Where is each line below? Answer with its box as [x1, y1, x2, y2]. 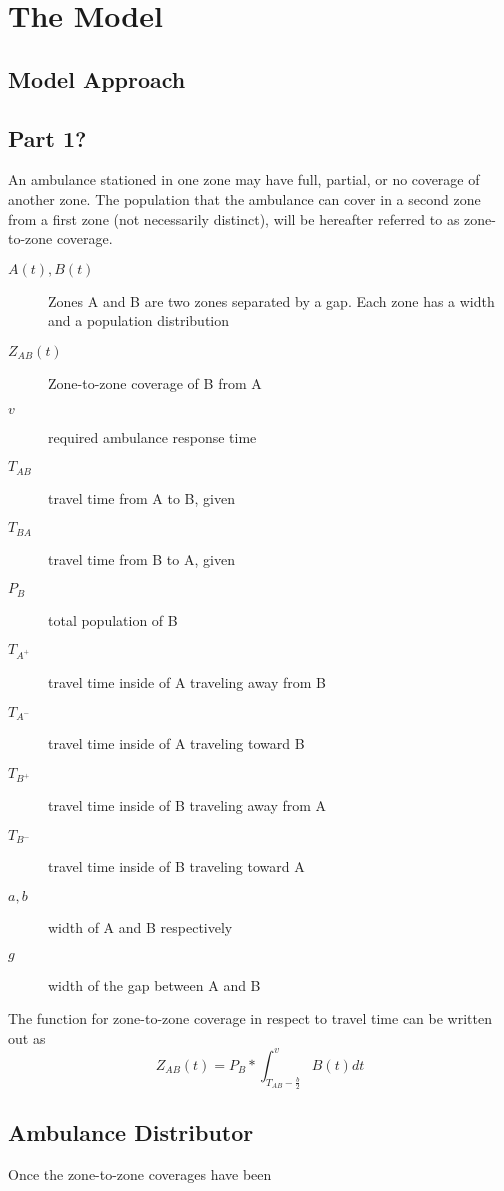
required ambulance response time [48, 426, 257, 447]
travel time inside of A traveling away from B [48, 672, 327, 692]
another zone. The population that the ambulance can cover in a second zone [8, 188, 481, 209]
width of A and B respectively [48, 917, 233, 938]
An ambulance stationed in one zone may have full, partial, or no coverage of [8, 169, 480, 190]
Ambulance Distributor [8, 1117, 254, 1148]
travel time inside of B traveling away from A [48, 795, 327, 816]
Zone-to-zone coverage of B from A [48, 372, 262, 393]
